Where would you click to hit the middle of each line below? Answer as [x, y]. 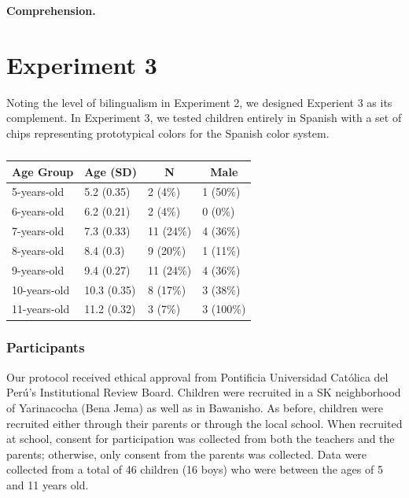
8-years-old [38, 250]
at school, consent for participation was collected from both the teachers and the [201, 439]
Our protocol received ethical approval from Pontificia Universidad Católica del [197, 376]
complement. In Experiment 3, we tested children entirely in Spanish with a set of [204, 118]
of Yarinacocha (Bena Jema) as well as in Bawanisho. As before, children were [195, 407]
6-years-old [38, 211]
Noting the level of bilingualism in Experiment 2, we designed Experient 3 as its [199, 102]
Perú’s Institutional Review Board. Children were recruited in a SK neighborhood [204, 392]
